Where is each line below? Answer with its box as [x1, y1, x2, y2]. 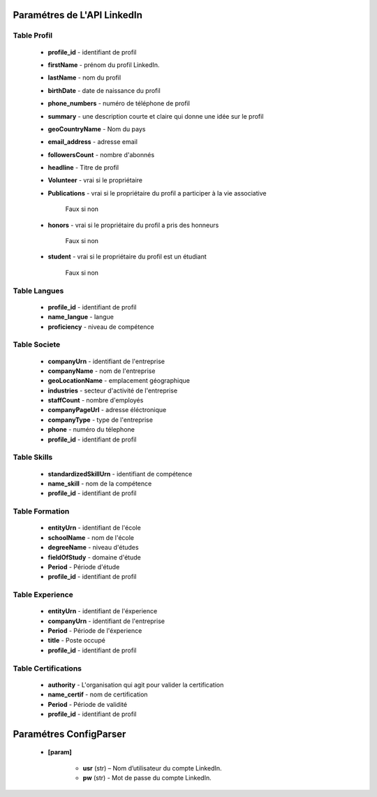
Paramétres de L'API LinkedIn [13, 9, 142, 21]
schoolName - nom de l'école [47, 533, 135, 541]
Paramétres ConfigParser [13, 728, 126, 740]
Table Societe [13, 339, 61, 349]
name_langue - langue [47, 313, 114, 321]
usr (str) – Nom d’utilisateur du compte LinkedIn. [82, 763, 223, 772]
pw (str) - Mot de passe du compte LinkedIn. [82, 774, 212, 782]
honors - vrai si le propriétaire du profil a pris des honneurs [47, 221, 219, 229]
